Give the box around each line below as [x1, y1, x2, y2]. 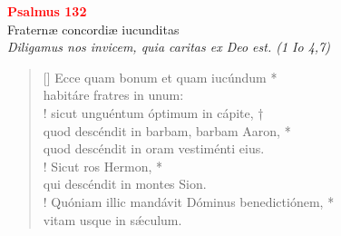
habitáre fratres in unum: [43, 85, 184, 104]
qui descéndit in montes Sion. [43, 174, 207, 193]
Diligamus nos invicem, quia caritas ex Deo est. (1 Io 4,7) [7, 37, 331, 56]
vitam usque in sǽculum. [43, 210, 182, 229]
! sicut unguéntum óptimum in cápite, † [43, 103, 264, 122]
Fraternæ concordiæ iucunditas [7, 19, 180, 38]
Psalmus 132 [7, 2, 87, 20]
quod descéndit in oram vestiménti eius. [43, 139, 265, 158]
